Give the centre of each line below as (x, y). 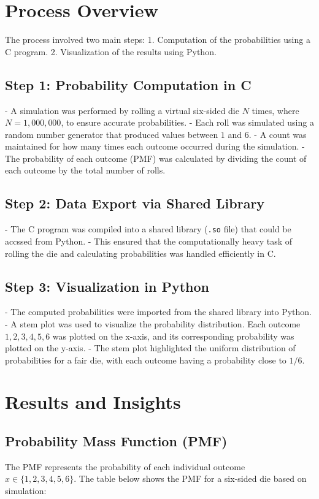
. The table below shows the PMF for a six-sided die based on (190, 478)
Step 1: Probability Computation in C (128, 84)
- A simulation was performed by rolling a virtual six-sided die (122, 110)
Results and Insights (93, 402)
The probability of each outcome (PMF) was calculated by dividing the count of (156, 158)
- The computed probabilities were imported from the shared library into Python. (158, 312)
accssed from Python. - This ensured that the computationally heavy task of (149, 241)
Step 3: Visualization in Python (107, 286)
